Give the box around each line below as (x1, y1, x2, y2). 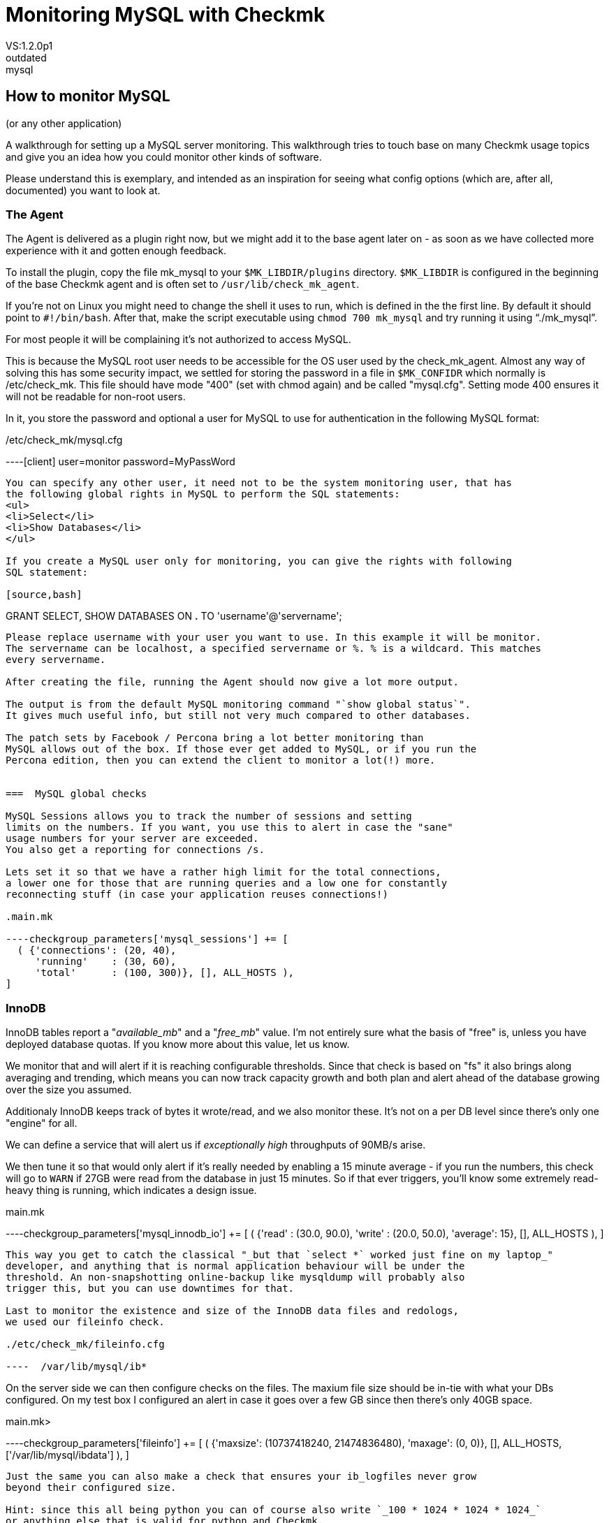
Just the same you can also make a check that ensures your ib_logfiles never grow (6, 1471, 477, 1482)
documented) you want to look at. (6, 184, 161, 196)
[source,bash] (6, 589, 82, 601)
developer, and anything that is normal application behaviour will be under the (6, 1260, 465, 1272)
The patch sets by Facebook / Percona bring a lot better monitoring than (6, 732, 424, 744)
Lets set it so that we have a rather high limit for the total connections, (6, 866, 441, 878)
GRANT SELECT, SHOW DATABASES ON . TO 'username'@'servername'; (6, 610, 342, 622)
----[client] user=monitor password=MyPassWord (6, 456, 235, 468)
